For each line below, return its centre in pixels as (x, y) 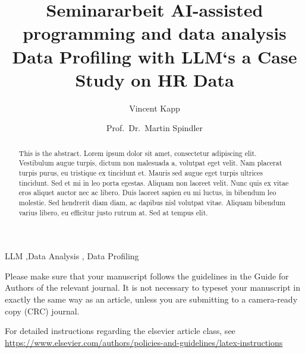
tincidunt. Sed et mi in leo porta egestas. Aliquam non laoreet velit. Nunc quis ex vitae (154, 182)
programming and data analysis (155, 33)
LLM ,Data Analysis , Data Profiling (72, 256)
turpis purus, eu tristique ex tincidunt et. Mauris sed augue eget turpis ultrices (141, 172)
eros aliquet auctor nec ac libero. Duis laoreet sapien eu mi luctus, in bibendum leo (147, 193)
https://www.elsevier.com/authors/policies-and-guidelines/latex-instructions (144, 342)
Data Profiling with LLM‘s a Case (155, 56)
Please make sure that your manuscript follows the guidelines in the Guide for (147, 276)
